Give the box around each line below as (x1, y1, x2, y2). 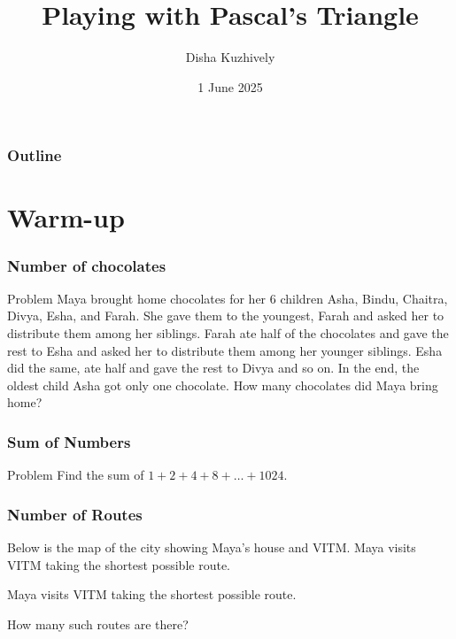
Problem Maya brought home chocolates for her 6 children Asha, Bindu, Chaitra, (7, 289, 448, 307)
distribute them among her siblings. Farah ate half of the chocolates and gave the (7, 324, 449, 343)
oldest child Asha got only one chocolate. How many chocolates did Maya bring (7, 375, 438, 394)
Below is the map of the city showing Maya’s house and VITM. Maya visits (7, 538, 416, 557)
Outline (7, 144, 62, 166)
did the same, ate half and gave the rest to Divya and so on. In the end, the (7, 358, 420, 377)
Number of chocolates (7, 254, 166, 276)
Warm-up (7, 199, 125, 235)
